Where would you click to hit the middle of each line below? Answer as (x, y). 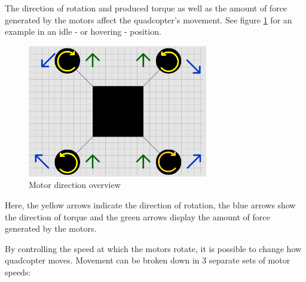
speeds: (18, 272)
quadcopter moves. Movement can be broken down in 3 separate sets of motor (148, 260)
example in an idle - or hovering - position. (83, 31)
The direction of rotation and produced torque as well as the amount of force (146, 8)
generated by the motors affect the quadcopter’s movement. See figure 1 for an (149, 19)
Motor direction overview (75, 185)
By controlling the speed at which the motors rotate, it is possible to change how (153, 248)
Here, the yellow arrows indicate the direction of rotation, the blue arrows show (150, 205)
